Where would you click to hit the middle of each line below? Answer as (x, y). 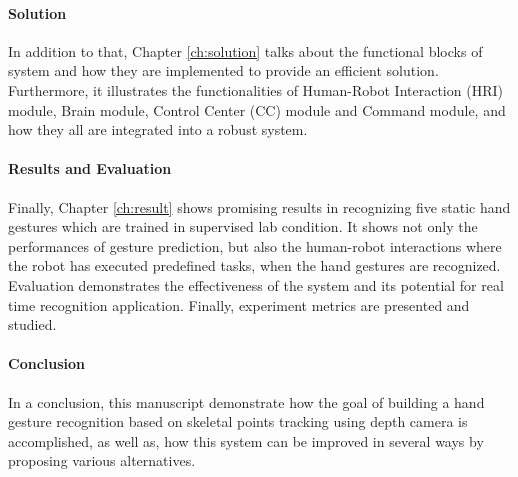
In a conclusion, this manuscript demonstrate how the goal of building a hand (246, 401)
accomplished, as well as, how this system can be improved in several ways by (246, 440)
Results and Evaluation (90, 168)
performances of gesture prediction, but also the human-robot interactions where (255, 245)
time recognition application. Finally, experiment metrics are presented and (239, 304)
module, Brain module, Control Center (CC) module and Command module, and (257, 109)
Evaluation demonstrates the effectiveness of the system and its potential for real (256, 284)
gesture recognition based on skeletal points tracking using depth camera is (238, 421)
